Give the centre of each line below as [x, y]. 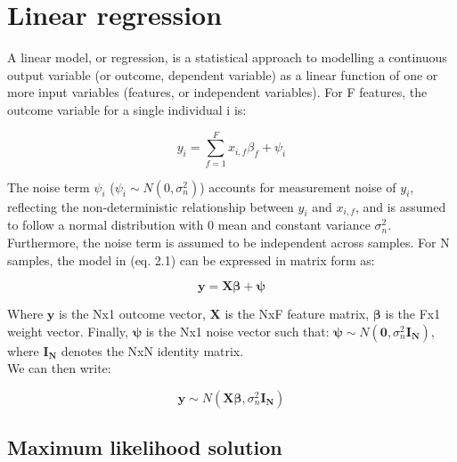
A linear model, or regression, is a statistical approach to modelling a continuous [227, 57]
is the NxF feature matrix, [297, 314]
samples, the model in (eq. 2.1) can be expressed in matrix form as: [191, 259]
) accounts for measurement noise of [298, 186]
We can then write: [59, 368]
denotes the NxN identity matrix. [152, 350]
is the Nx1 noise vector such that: [237, 331]
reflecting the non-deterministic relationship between [151, 206]
